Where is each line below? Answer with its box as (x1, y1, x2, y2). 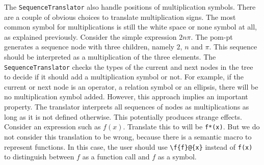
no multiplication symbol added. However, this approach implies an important (4, 91, 248, 102)
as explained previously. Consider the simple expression (4, 31, 177, 42)
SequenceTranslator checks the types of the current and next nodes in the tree (4, 61, 253, 72)
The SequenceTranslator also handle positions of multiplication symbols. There (4, 2, 256, 12)
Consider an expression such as (4, 121, 101, 132)
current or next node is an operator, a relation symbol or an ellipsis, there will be (4, 81, 258, 92)
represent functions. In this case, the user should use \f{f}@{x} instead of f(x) (4, 141, 253, 152)
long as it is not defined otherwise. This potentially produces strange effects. (4, 111, 242, 122)
